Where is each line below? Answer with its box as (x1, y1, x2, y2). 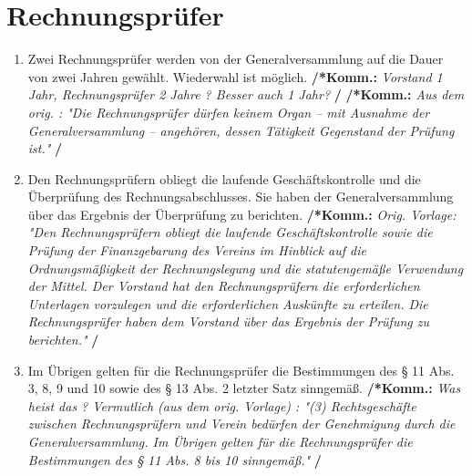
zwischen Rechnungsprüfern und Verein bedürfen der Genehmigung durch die (27, 414, 456, 433)
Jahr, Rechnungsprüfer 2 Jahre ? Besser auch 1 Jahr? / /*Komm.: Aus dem (27, 85, 465, 104)
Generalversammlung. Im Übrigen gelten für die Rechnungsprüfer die (27, 432, 413, 450)
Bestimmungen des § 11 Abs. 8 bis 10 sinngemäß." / (27, 450, 322, 469)
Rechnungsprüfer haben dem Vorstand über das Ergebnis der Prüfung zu (27, 312, 429, 331)
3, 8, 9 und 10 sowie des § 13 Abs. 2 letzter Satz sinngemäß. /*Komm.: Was (27, 378, 461, 398)
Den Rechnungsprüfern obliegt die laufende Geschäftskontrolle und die (27, 169, 421, 188)
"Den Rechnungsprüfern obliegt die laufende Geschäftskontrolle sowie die (27, 222, 433, 242)
